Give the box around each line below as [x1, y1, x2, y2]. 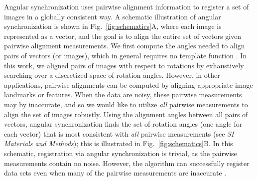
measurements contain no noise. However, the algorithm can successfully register [4, 158, 250, 168]
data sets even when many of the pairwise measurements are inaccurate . [4, 168, 227, 178]
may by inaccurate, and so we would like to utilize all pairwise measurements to [4, 99, 248, 109]
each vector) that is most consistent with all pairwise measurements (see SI [4, 128, 234, 139]
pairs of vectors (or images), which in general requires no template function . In [4, 50, 247, 60]
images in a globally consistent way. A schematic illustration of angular [4, 11, 221, 21]
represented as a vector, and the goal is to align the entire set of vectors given [4, 30, 242, 41]
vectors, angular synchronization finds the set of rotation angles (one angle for [4, 119, 243, 129]
